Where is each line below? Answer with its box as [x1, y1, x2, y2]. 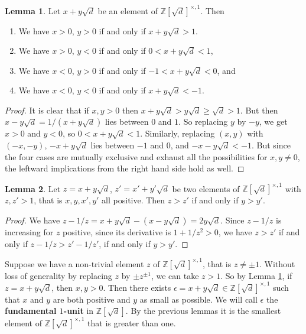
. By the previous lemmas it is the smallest [125, 304, 281, 317]
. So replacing [178, 115, 228, 128]
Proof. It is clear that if [5, 103, 89, 116]
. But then [240, 103, 278, 116]
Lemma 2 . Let [5, 182, 61, 194]
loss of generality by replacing [5, 269, 112, 281]
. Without [259, 257, 295, 270]
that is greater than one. [87, 316, 176, 329]
